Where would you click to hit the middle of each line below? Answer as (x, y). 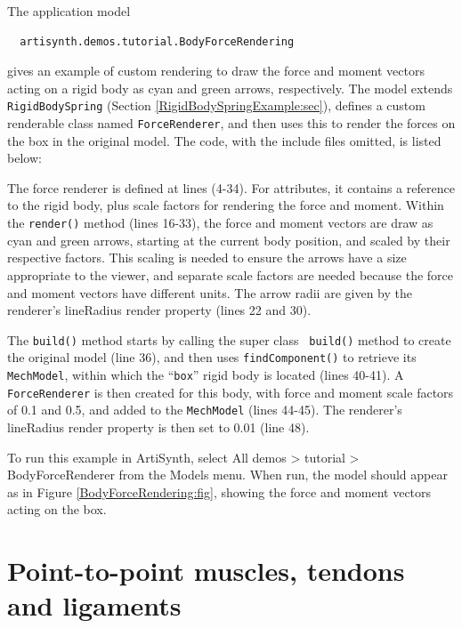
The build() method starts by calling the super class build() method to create (229, 339)
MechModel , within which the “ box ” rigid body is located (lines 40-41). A (206, 374)
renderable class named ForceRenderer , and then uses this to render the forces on (231, 123)
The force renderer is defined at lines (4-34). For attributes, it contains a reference (231, 187)
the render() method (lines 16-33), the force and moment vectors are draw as (220, 223)
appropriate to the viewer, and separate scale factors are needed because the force (231, 274)
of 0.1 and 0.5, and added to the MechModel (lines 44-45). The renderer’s (205, 410)
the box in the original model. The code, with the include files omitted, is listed (224, 140)
